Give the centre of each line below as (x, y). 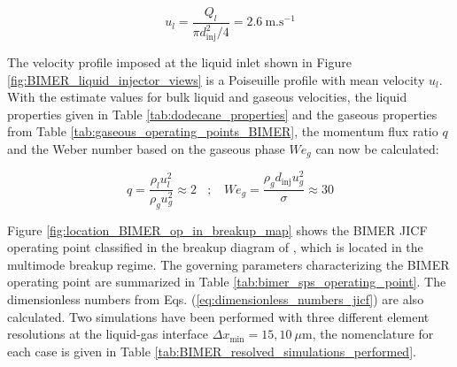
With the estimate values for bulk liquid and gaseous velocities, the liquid (207, 97)
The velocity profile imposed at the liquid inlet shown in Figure (179, 61)
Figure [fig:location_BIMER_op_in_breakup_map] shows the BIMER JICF (217, 229)
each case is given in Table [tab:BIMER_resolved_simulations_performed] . (212, 351)
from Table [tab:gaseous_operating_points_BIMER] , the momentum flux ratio (223, 131)
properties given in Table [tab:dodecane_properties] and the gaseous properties (222, 114)
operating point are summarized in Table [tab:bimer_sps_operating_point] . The (227, 282)
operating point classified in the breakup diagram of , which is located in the (215, 247)
